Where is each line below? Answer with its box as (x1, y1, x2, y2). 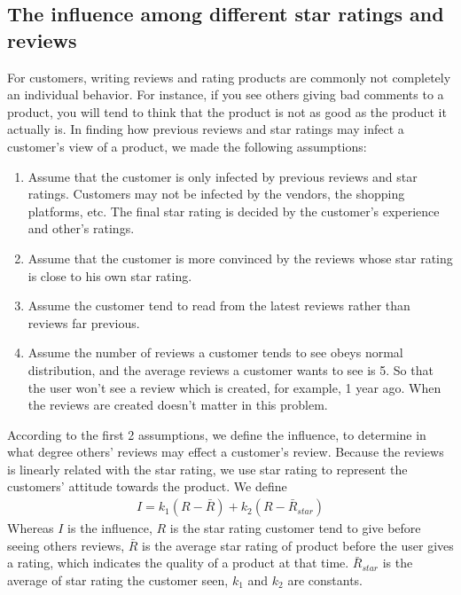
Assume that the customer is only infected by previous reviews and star (27, 167, 418, 185)
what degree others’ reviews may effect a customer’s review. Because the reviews (7, 442, 444, 461)
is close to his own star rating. (27, 266, 192, 285)
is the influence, (67, 519, 152, 537)
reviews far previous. (27, 313, 140, 332)
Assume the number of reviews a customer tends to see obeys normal (27, 343, 403, 362)
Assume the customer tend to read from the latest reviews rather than (27, 296, 410, 315)
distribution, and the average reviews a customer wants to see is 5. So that (27, 360, 434, 379)
